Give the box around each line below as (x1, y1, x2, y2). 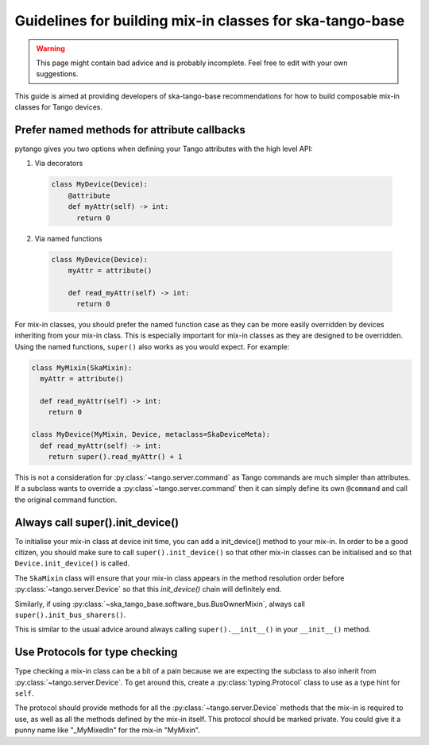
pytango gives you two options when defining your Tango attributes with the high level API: (14, 144, 313, 154)
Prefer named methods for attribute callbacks (14, 123, 245, 137)
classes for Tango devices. (14, 102, 103, 112)
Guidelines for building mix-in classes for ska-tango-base (14, 12, 405, 29)
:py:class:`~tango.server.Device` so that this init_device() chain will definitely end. (14, 585, 282, 594)
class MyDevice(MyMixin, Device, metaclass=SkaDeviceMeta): (31, 430, 271, 439)
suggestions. (36, 69, 79, 79)
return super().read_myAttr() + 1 (48, 452, 183, 461)
